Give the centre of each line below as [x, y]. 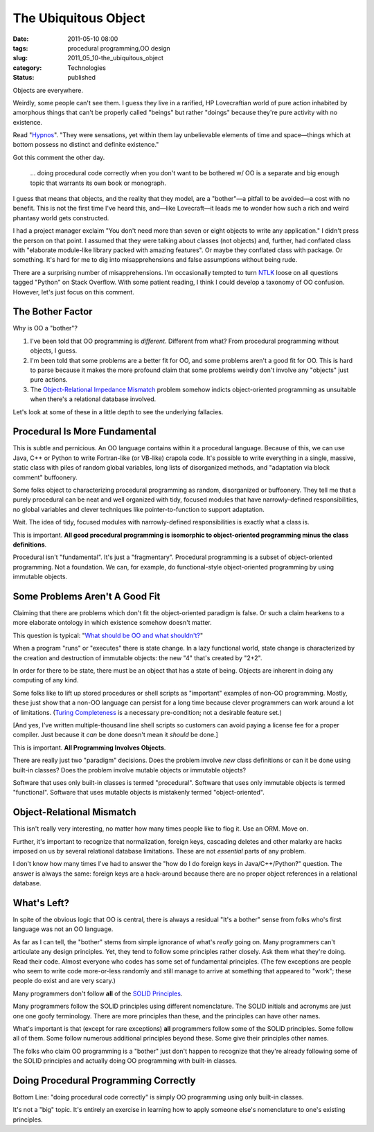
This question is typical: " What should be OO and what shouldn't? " [108, 635]
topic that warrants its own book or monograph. [98, 183]
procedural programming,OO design [119, 48]
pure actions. [49, 380]
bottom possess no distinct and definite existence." [86, 145]
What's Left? [41, 903]
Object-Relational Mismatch [74, 812]
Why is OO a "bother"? [45, 328]
